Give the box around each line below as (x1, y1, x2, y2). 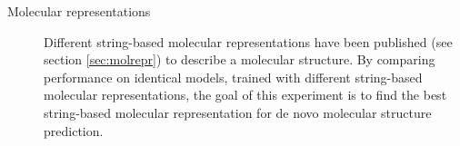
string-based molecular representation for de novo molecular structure (44, 102, 432, 122)
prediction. (44, 121, 104, 140)
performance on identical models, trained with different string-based (44, 67, 423, 86)
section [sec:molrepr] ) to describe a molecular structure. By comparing (44, 50, 435, 69)
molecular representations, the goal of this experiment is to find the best (44, 85, 447, 104)
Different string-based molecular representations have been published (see (44, 32, 453, 51)
